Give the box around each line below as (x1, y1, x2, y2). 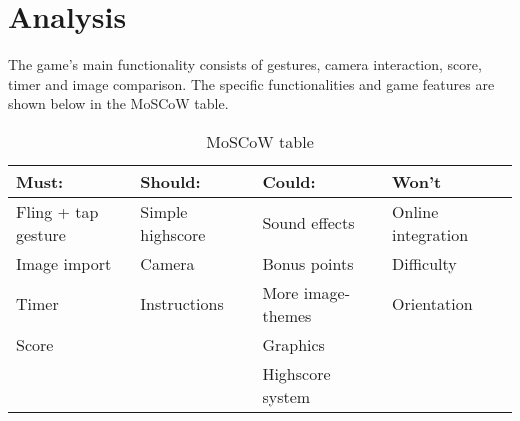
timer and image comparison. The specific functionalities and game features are (8, 73, 495, 94)
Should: (140, 169, 201, 193)
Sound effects (262, 211, 355, 235)
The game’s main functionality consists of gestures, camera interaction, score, (8, 54, 482, 75)
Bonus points (262, 251, 354, 275)
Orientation (392, 292, 473, 316)
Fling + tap (16, 199, 99, 223)
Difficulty (392, 251, 457, 275)
